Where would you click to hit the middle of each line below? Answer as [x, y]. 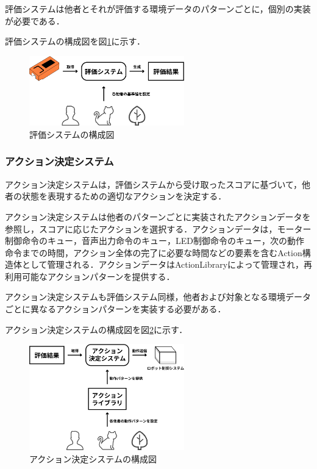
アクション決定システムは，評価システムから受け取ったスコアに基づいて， [154, 184]
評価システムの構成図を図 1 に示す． [75, 41]
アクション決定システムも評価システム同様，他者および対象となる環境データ [158, 297]
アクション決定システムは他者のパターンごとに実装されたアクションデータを [158, 216]
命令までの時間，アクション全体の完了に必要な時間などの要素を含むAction [154, 252]
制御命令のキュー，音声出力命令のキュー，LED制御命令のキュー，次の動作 [155, 241]
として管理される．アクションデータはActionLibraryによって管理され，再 [167, 264]
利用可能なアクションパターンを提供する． [90, 276]
